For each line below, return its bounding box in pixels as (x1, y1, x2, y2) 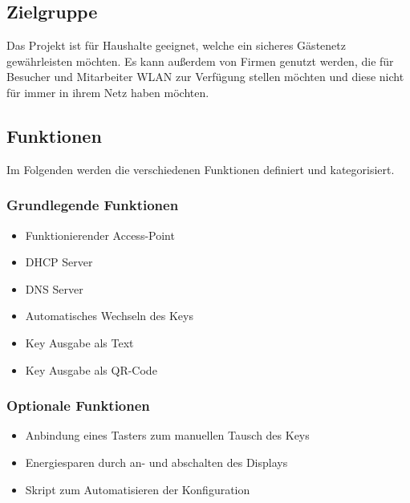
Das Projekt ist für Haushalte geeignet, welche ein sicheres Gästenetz (6, 37, 346, 54)
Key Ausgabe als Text (25, 334, 134, 351)
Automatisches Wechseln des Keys (25, 307, 193, 324)
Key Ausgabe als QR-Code (25, 361, 157, 378)
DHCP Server (25, 254, 93, 270)
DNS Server (25, 280, 83, 297)
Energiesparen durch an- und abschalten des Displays (25, 453, 288, 470)
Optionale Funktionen (6, 396, 150, 416)
